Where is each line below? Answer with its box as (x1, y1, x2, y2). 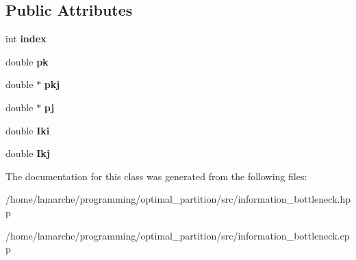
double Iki (5, 123, 50, 137)
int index (5, 31, 47, 46)
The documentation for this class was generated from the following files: (5, 169, 307, 183)
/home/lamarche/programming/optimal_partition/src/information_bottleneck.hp (5, 192, 351, 206)
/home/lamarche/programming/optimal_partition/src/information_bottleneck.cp (5, 228, 350, 242)
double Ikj (5, 146, 50, 160)
